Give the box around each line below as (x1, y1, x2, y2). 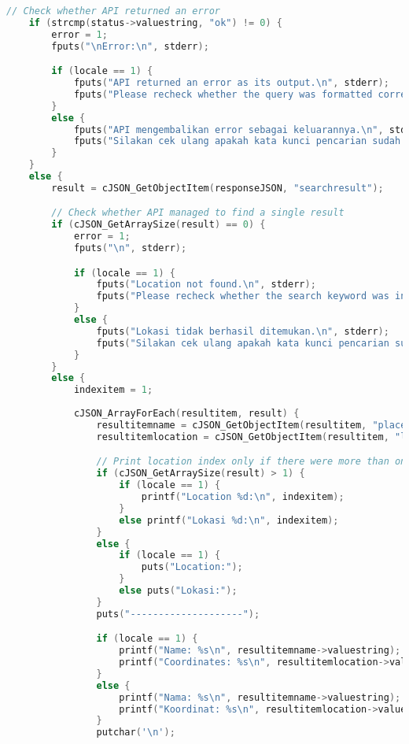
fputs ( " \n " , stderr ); (73, 242, 187, 254)
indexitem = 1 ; (73, 384, 153, 396)
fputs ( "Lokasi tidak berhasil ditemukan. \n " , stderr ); (96, 325, 389, 337)
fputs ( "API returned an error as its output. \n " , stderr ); (73, 77, 389, 89)
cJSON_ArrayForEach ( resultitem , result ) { (73, 408, 300, 420)
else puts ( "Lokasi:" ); (119, 585, 238, 596)
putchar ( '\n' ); (96, 727, 175, 738)
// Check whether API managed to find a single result (51, 207, 345, 219)
